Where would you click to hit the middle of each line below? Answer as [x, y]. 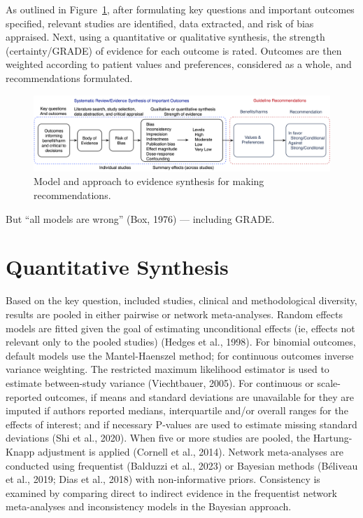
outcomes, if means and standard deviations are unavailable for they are [199, 396]
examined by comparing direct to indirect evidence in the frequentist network [171, 492]
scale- [329, 382]
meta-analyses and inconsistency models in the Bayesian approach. [149, 506]
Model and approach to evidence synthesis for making [149, 181]
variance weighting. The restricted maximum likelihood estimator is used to [168, 369]
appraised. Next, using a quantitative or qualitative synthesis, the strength [165, 37]
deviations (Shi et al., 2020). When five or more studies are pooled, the [158, 438]
